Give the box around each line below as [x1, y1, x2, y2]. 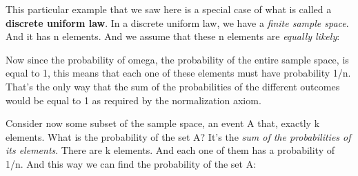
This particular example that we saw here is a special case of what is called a [6, 2, 332, 16]
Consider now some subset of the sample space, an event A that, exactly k [6, 116, 320, 130]
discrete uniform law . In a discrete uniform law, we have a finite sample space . [6, 15, 349, 30]
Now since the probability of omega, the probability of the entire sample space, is [6, 52, 349, 66]
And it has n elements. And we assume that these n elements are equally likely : [6, 29, 340, 43]
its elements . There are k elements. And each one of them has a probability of [6, 143, 335, 157]
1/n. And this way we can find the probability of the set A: [6, 156, 257, 170]
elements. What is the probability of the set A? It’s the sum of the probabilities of [6, 129, 351, 144]
